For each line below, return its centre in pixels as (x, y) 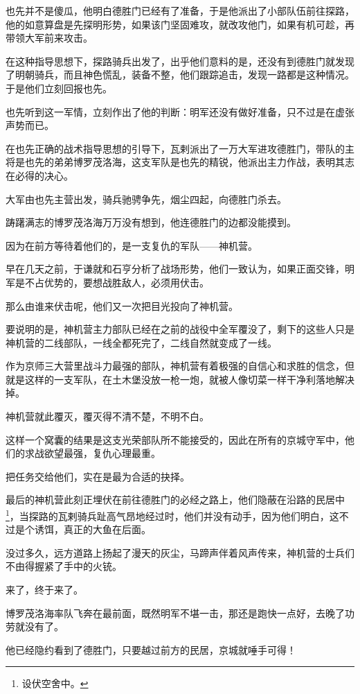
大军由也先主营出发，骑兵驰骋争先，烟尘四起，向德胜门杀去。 (146, 199)
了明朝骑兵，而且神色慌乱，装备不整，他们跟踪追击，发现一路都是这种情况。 (180, 75)
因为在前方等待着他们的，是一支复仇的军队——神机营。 (132, 245)
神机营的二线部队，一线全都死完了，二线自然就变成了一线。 (141, 342)
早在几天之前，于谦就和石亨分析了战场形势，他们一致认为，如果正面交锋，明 (180, 269)
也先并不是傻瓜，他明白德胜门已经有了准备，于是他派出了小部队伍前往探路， (180, 10)
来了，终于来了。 (44, 590)
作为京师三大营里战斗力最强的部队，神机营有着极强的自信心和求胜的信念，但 (180, 366)
